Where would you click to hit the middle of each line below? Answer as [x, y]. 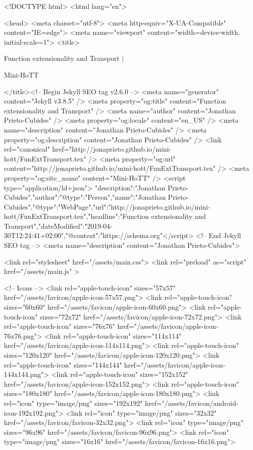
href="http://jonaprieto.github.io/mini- [112, 149]
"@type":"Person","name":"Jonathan [113, 197]
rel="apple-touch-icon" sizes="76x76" [60, 326]
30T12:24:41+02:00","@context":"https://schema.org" [83, 235]
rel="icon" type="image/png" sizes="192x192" [73, 403]
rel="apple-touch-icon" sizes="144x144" [63, 364]
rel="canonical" [27, 149]
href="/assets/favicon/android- [192, 403]
